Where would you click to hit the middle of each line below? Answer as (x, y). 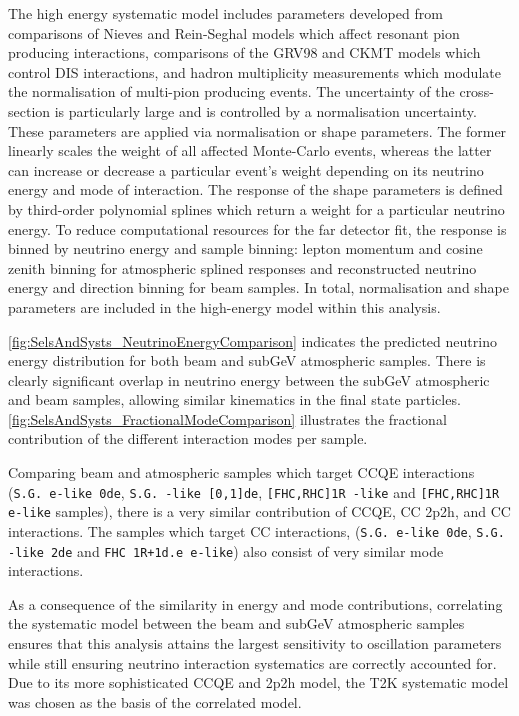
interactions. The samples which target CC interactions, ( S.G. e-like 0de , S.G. (256, 530)
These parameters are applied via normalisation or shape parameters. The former (257, 130)
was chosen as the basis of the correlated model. (155, 701)
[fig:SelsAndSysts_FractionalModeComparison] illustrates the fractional (227, 418)
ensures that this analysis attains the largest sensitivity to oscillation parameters (255, 643)
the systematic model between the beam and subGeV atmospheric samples (236, 623)
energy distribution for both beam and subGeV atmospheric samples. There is (247, 360)
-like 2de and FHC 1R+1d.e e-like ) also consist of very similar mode (226, 550)
